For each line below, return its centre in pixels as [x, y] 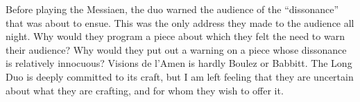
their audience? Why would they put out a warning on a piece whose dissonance [176, 49]
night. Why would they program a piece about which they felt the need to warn [175, 36]
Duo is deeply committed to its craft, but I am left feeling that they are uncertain [180, 76]
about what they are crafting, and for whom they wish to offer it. [145, 90]
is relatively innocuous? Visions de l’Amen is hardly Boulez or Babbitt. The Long [179, 63]
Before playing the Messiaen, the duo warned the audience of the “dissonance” [172, 9]
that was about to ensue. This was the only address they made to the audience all [180, 22]
